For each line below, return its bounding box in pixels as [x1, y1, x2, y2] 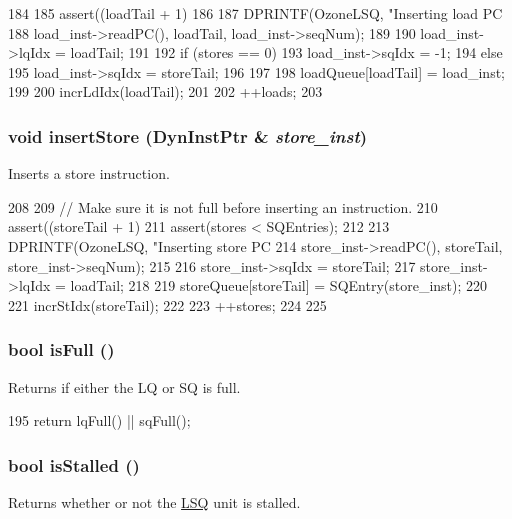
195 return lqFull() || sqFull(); [8, 410, 191, 431]
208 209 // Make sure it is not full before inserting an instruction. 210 [8, 196, 438, 217]
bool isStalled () [8, 452, 140, 477]
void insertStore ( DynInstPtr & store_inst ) [8, 123, 368, 148]
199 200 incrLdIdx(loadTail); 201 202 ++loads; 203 [8, 81, 323, 102]
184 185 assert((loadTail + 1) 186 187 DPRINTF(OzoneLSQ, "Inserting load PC [8, 3, 503, 23]
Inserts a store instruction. [8, 163, 170, 184]
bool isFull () [8, 337, 115, 362]
